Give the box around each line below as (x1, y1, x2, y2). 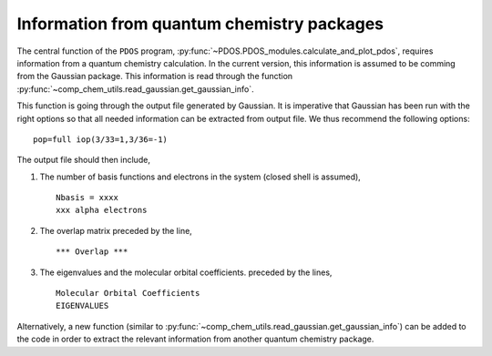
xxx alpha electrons (56, 205, 148, 216)
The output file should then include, (16, 155, 150, 166)
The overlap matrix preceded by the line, (39, 225, 193, 236)
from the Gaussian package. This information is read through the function (16, 71, 293, 82)
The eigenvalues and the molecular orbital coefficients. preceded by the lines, (39, 267, 333, 278)
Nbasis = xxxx (56, 192, 118, 203)
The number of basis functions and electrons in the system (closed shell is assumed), (39, 171, 362, 182)
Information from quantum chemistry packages (16, 14, 384, 34)
